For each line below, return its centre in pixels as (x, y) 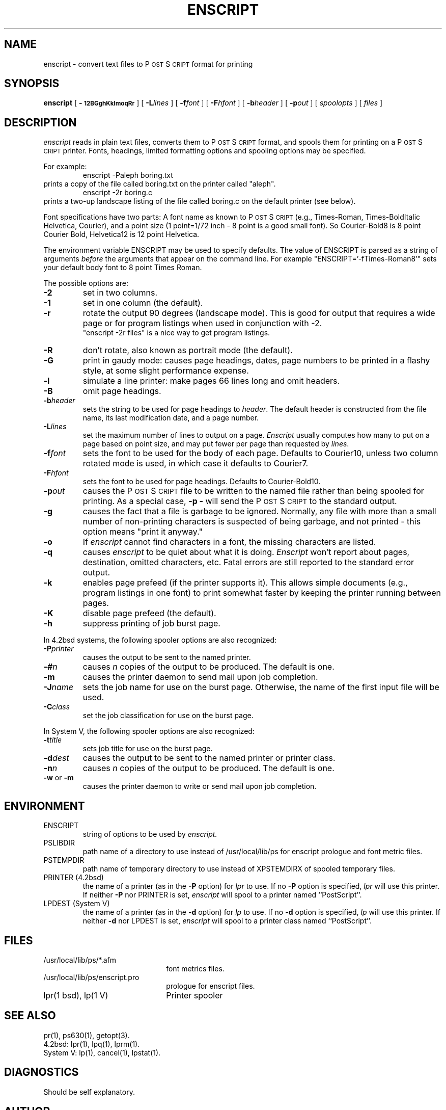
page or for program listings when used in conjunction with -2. (202, 323)
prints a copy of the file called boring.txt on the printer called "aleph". (160, 184)
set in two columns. (120, 293)
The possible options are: (86, 283)
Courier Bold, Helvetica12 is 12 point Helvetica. (121, 234)
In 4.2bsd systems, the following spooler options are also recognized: (160, 640)
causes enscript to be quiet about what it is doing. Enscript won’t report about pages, (246, 552)
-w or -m (59, 778)
